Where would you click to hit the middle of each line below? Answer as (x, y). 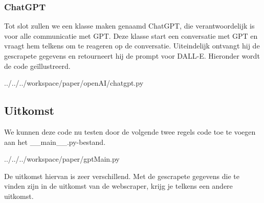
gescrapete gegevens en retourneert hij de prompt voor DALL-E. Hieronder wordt (132, 56)
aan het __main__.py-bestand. (55, 142)
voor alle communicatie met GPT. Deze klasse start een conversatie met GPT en (131, 35)
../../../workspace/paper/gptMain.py (62, 159)
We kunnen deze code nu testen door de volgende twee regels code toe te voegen (130, 131)
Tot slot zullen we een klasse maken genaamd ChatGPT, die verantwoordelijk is (129, 26)
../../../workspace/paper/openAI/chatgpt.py (74, 83)
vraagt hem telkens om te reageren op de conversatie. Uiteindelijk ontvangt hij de (132, 46)
